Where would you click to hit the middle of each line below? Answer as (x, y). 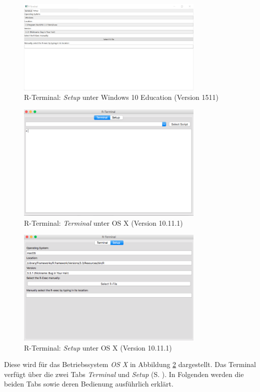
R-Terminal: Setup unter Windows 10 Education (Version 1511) (121, 97)
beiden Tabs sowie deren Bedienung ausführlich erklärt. (89, 384)
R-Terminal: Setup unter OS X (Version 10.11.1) (98, 347)
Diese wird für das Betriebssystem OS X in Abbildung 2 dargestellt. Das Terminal (130, 364)
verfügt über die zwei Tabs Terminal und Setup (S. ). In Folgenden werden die (124, 374)
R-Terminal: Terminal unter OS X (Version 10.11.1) (103, 222)
